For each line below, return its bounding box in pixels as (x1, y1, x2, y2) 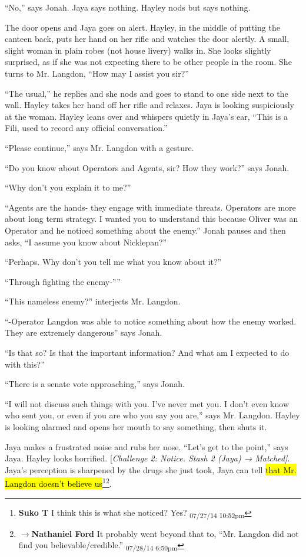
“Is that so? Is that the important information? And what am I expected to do (5, 346, 290, 359)
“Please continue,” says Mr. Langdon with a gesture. (5, 141, 194, 153)
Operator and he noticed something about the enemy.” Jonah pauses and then (5, 224, 286, 236)
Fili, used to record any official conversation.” (5, 122, 168, 134)
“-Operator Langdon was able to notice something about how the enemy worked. (5, 314, 297, 327)
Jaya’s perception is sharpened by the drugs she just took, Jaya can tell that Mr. (5, 463, 297, 476)
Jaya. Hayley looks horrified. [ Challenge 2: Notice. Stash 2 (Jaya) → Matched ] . (5, 452, 290, 464)
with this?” (5, 358, 45, 370)
